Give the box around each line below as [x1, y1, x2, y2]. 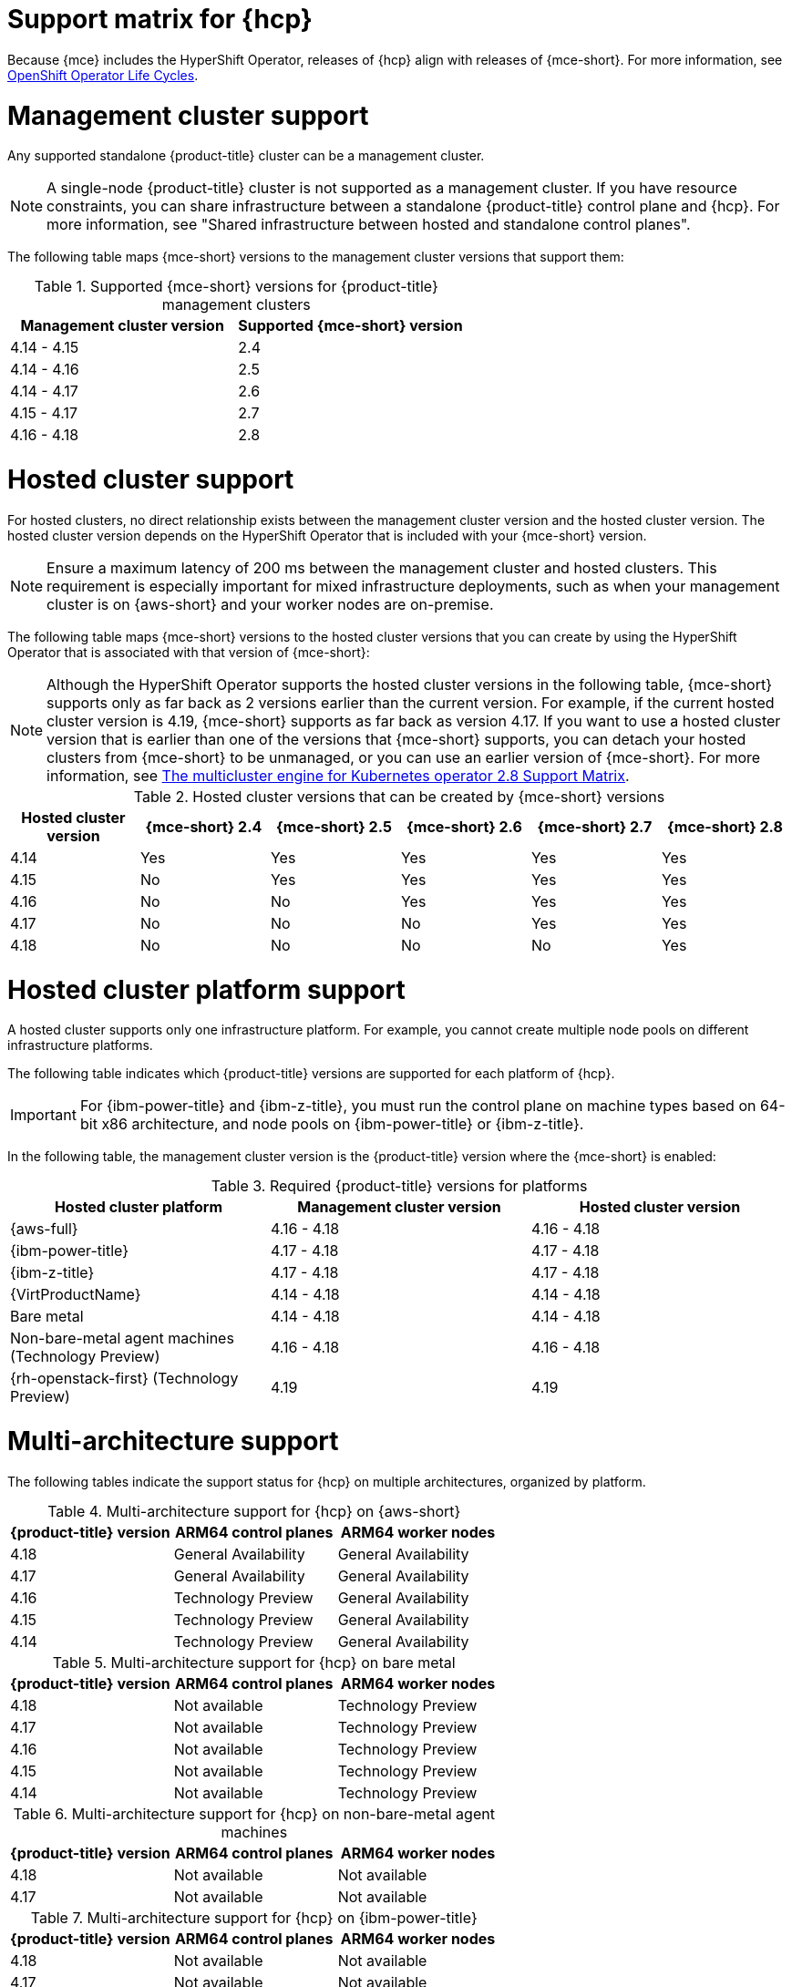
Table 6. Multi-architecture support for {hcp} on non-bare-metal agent [13, 1804, 495, 1823]
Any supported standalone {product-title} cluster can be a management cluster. [7, 148, 485, 164]
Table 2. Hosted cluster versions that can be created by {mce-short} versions [133, 787, 665, 806]
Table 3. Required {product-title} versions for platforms [211, 1177, 588, 1196]
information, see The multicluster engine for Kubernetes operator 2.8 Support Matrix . [46, 766, 630, 785]
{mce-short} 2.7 [537, 817, 653, 836]
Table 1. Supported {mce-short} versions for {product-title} [34, 277, 438, 296]
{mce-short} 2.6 [406, 817, 522, 836]
